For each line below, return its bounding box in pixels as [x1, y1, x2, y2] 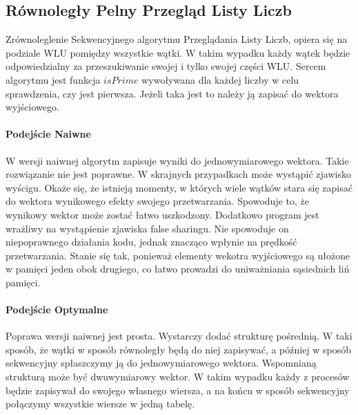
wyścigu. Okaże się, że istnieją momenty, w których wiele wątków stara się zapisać [6, 180, 352, 194]
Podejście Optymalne [6, 302, 108, 317]
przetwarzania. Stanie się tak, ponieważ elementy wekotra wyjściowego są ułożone [6, 248, 350, 262]
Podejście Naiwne [6, 127, 91, 141]
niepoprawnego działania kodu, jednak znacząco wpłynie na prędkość [6, 234, 297, 249]
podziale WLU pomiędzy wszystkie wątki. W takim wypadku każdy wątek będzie [6, 45, 350, 59]
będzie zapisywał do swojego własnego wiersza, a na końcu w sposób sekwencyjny [6, 382, 350, 397]
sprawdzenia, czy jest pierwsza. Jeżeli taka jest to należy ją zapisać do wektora [6, 86, 339, 100]
